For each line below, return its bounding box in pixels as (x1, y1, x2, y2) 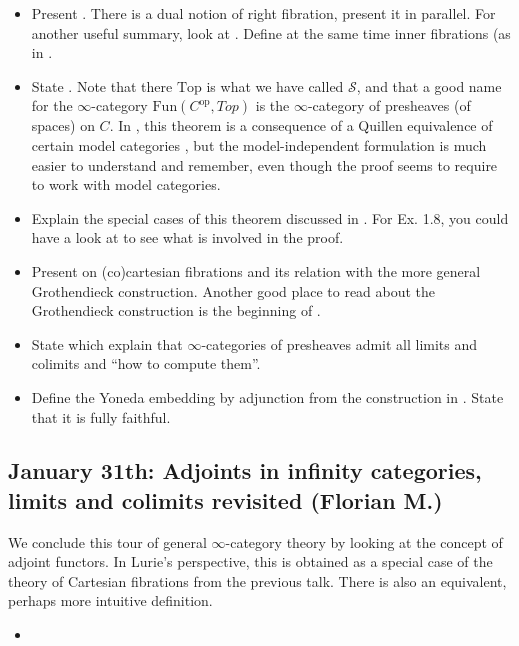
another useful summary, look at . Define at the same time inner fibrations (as (31, 22, 511, 43)
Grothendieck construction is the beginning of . (31, 300, 321, 321)
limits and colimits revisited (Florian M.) (8, 484, 443, 515)
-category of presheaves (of (307, 95, 471, 116)
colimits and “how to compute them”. (31, 353, 261, 374)
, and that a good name (356, 75, 502, 96)
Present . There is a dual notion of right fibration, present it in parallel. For (31, 3, 496, 23)
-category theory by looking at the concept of (225, 531, 503, 552)
